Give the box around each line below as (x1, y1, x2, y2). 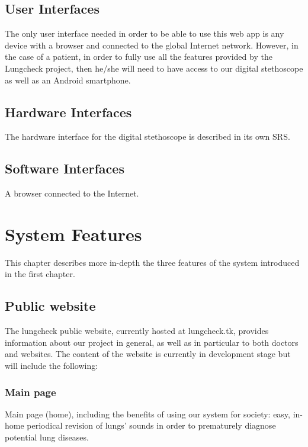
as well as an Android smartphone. (5, 73, 131, 86)
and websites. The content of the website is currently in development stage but (5, 348, 291, 360)
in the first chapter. (5, 268, 75, 280)
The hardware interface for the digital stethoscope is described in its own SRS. (5, 130, 290, 143)
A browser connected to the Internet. (5, 187, 139, 200)
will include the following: (5, 359, 98, 372)
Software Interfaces (5, 159, 124, 178)
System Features (5, 221, 142, 246)
